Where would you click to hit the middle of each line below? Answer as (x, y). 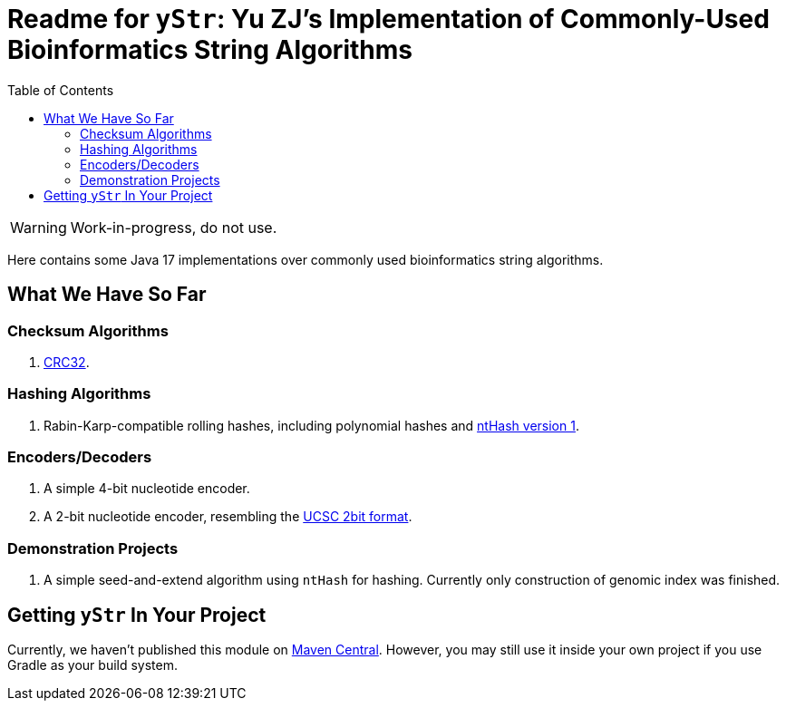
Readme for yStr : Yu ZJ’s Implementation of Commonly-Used (388, 19)
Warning (39, 227)
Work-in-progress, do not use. (174, 227)
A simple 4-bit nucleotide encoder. (147, 489)
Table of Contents (61, 90)
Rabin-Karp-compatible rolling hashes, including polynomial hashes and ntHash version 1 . (311, 425)
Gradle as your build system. (92, 665)
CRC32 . (67, 362)
